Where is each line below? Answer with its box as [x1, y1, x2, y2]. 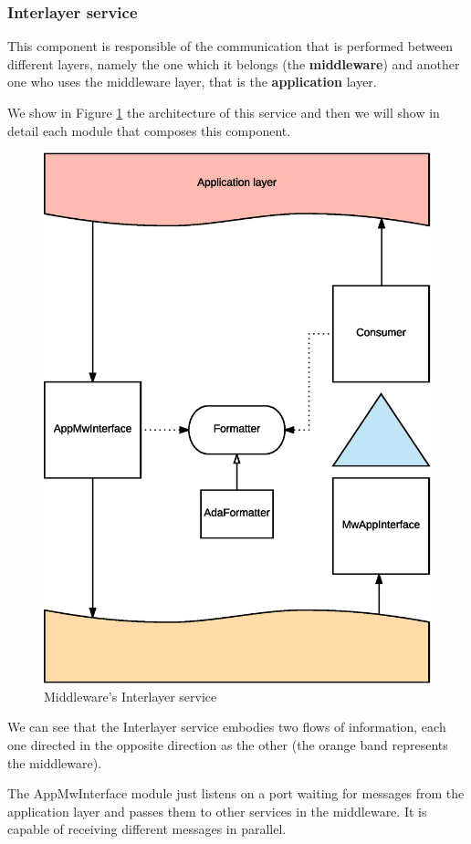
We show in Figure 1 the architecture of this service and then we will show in [7, 103, 440, 121]
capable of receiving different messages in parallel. [7, 819, 287, 839]
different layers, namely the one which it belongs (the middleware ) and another [7, 54, 460, 73]
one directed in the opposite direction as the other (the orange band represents [7, 735, 448, 754]
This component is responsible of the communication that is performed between [7, 36, 454, 56]
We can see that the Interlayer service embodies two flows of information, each [7, 717, 446, 736]
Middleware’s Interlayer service [44, 686, 217, 705]
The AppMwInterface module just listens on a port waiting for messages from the [7, 784, 465, 803]
